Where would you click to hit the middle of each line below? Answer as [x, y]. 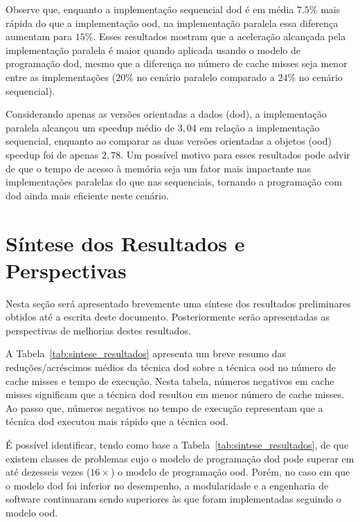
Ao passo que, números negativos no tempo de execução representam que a [164, 407]
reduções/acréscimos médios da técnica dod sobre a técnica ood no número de [171, 367]
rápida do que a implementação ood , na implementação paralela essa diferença [172, 22]
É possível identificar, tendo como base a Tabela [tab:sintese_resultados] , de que [177, 444]
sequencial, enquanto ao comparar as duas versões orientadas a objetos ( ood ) [169, 141]
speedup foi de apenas [52, 154]
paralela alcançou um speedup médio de [90, 127]
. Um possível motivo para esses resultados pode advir [235, 154]
